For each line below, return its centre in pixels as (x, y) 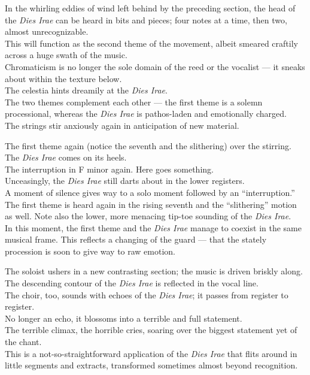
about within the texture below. (63, 78)
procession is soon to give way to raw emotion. (90, 251)
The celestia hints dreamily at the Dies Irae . (86, 90)
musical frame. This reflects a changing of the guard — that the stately (136, 239)
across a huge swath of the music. (66, 55)
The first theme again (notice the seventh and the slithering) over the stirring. (148, 145)
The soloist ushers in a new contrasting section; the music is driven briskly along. (154, 271)
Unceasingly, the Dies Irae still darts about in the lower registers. (125, 181)
